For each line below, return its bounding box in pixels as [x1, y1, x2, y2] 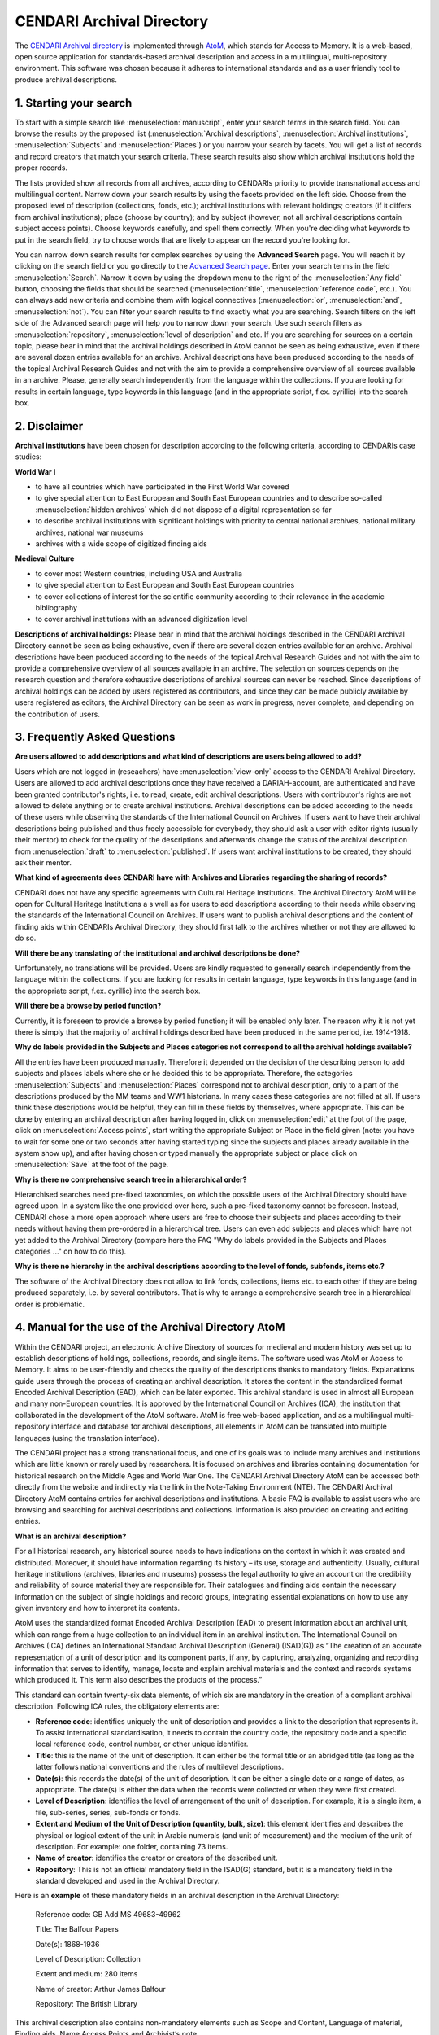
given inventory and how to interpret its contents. [15, 1604, 180, 1613]
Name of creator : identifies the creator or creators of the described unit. [35, 1853, 278, 1863]
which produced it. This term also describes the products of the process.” [15, 1675, 263, 1685]
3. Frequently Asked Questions [15, 730, 176, 744]
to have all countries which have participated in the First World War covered [35, 482, 289, 492]
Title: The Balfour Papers [35, 1924, 120, 1934]
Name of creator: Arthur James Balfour [35, 1984, 166, 1993]
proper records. [15, 163, 68, 173]
